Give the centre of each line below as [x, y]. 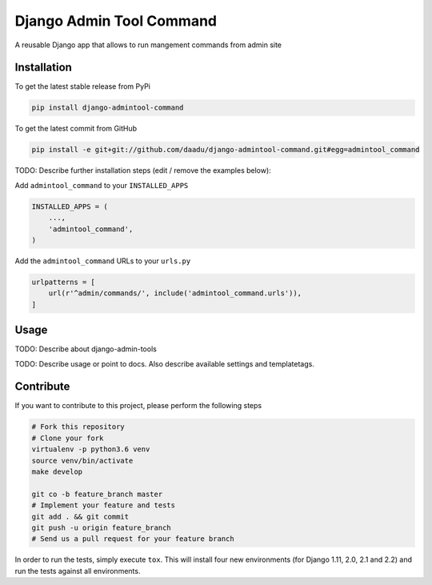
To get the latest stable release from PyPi [83, 86]
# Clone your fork [68, 438]
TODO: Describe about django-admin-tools [86, 349]
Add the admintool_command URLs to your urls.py [103, 261]
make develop [57, 472]
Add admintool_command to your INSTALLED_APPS [102, 185]
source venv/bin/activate [82, 461]
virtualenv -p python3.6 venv [91, 449]
